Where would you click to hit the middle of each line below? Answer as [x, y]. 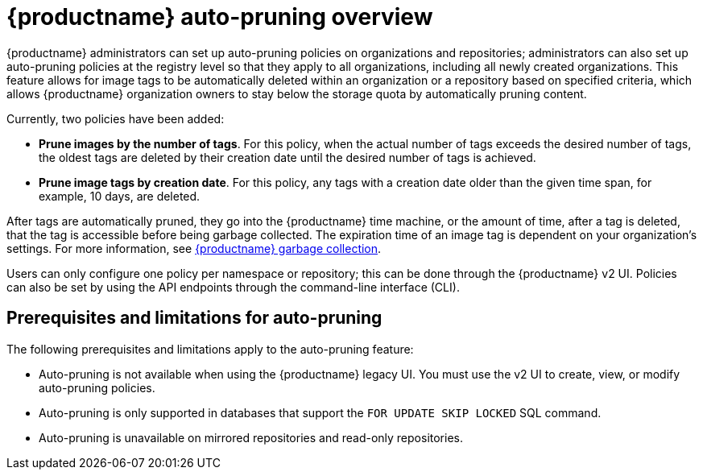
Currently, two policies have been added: [116, 118]
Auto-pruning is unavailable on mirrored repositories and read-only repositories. [251, 437]
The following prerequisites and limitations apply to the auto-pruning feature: [210, 349]
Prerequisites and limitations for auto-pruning [194, 318]
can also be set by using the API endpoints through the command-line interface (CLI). [233, 287]
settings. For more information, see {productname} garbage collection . [194, 248]
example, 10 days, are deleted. [120, 196]
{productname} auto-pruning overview [220, 17]
